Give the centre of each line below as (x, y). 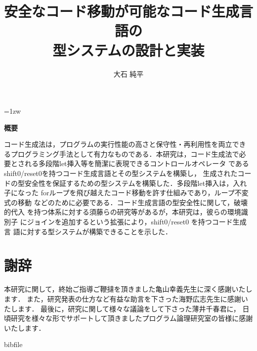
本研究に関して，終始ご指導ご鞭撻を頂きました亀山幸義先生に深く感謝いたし (128, 289)
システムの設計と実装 (135, 50)
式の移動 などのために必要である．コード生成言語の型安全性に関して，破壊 (126, 202)
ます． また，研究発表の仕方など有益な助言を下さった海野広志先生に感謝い (126, 298)
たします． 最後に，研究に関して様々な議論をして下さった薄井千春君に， (122, 308)
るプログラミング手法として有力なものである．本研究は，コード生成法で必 (125, 154)
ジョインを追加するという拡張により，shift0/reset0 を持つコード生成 (137, 222)
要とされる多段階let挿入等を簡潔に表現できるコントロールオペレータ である (127, 163)
